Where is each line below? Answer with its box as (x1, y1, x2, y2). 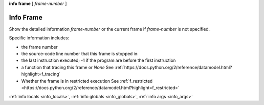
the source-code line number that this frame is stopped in (21, 51, 138, 57)
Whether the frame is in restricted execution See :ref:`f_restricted (21, 78, 153, 84)
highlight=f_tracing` (21, 71, 61, 77)
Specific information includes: (9, 35, 69, 41)
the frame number (21, 44, 58, 50)
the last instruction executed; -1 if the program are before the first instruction (21, 57, 176, 63)
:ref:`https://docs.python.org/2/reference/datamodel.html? (114, 64, 232, 70)
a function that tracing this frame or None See (21, 64, 114, 70)
